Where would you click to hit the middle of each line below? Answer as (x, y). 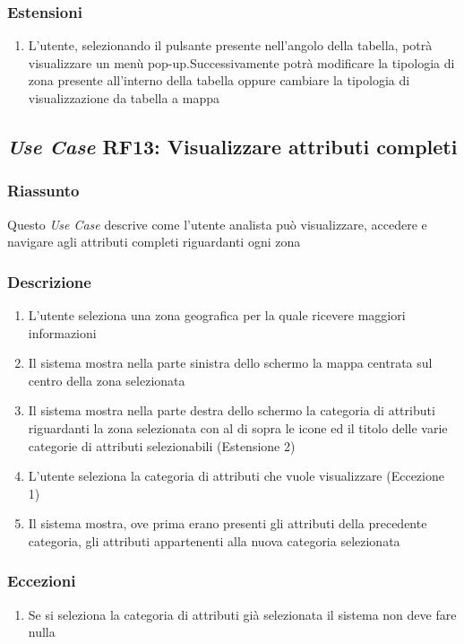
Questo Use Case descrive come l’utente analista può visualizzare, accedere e (217, 224)
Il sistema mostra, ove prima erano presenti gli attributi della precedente (228, 523)
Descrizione (49, 281)
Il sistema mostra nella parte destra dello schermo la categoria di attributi (232, 410)
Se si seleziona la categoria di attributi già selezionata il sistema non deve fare (242, 614)
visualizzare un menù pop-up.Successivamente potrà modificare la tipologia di (241, 62)
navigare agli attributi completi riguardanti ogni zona (154, 242)
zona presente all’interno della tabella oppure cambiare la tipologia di (219, 80)
